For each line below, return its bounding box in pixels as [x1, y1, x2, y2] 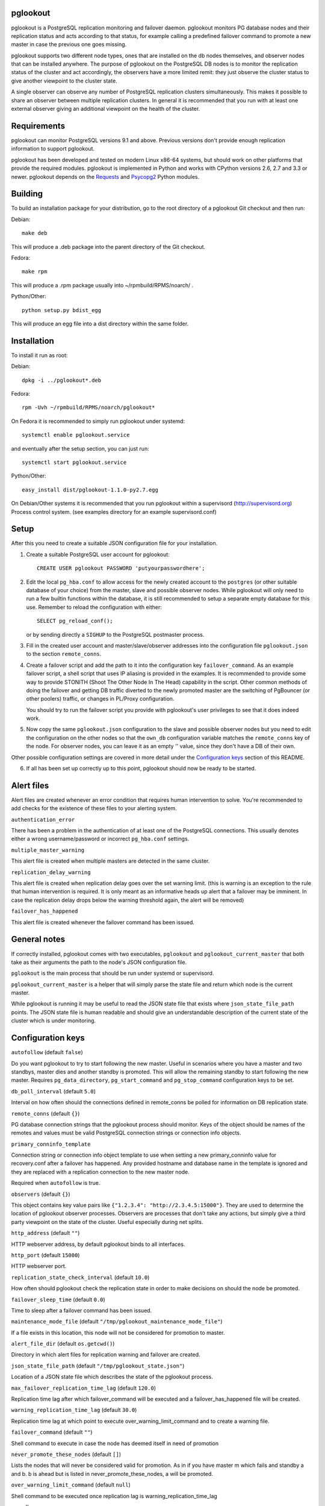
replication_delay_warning [11, 869, 91, 876]
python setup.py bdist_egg [22, 307, 102, 313]
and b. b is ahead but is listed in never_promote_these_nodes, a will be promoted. [11, 1470, 213, 1477]
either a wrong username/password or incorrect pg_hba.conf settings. [11, 835, 190, 843]
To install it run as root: [11, 351, 68, 358]
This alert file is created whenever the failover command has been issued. [11, 919, 195, 926]
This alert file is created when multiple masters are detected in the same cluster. [11, 857, 210, 864]
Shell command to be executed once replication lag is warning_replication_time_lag [11, 1492, 218, 1499]
